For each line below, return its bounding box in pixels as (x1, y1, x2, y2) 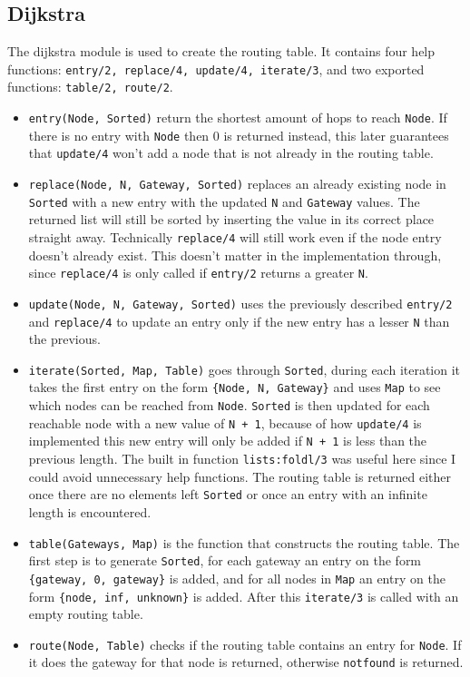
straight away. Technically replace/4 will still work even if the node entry (28, 227, 442, 246)
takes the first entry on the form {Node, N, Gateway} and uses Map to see (28, 378, 441, 397)
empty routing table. (28, 604, 143, 623)
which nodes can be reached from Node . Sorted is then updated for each (28, 396, 430, 415)
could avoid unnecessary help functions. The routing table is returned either (28, 466, 452, 486)
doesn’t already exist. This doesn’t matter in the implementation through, (28, 245, 442, 264)
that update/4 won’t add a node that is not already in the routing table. (28, 143, 434, 162)
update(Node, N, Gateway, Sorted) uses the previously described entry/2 (28, 293, 453, 312)
